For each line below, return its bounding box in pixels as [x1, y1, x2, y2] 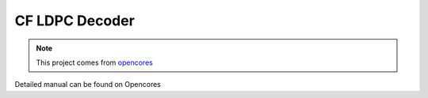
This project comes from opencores [36, 58, 154, 67]
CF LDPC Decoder [14, 12, 135, 29]
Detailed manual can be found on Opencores [14, 80, 162, 89]
